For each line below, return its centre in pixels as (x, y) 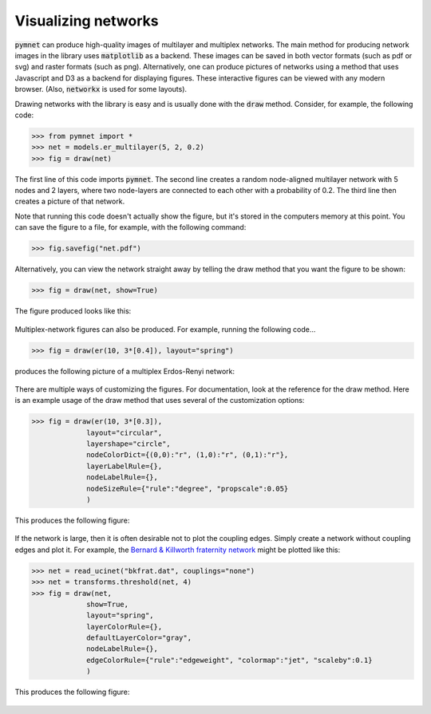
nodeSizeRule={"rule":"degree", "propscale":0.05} (188, 488)
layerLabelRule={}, (125, 466)
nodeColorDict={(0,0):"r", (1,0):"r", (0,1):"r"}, (188, 455)
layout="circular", (125, 432)
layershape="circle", (129, 444)
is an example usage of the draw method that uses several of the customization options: (160, 400)
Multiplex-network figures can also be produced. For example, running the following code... (165, 329)
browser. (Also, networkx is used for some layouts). (101, 89)
